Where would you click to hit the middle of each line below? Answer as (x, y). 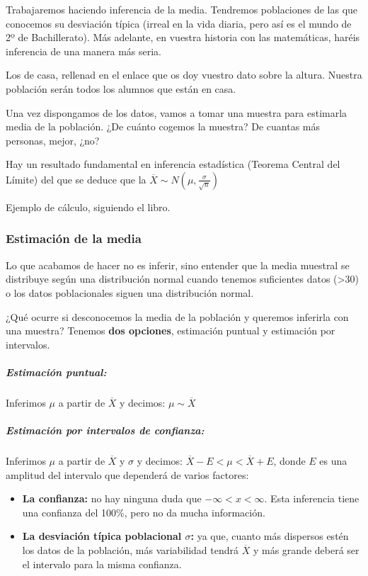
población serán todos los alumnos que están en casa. (121, 88)
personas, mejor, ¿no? (53, 140)
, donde (289, 461)
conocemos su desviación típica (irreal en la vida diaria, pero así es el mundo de (179, 23)
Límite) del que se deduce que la (76, 179)
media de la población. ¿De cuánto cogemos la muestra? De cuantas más (163, 126)
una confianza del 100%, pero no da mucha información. (144, 512)
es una (333, 461)
